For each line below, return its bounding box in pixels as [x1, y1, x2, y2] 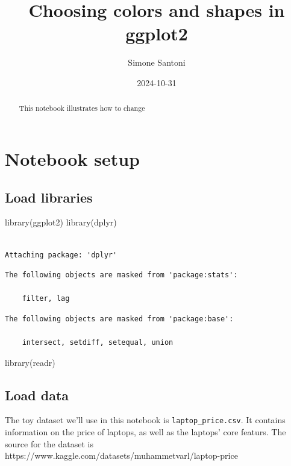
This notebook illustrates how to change [19, 103, 145, 113]
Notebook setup [5, 146, 140, 171]
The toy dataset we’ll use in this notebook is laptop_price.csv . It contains [5, 414, 286, 426]
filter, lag [22, 294, 70, 303]
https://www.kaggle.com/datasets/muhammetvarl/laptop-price [5, 449, 238, 462]
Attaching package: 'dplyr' [5, 250, 117, 259]
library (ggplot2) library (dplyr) [5, 216, 117, 228]
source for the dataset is [5, 437, 93, 450]
